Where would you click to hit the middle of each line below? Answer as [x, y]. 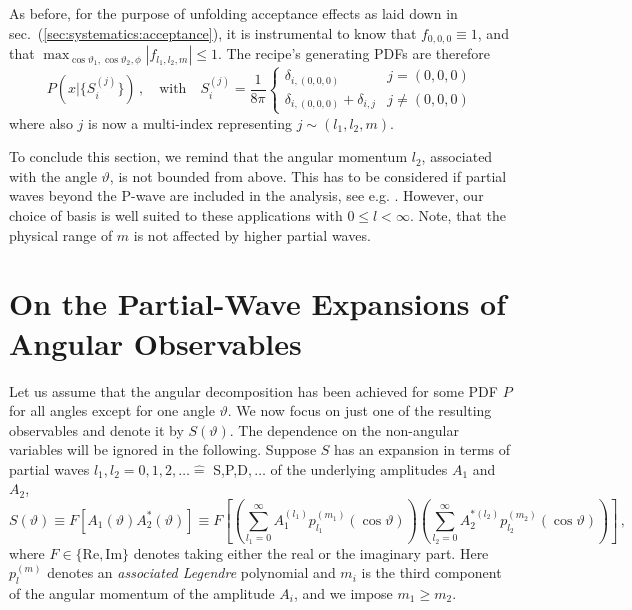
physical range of [61, 234]
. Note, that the [457, 215]
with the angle [53, 175]
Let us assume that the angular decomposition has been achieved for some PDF [253, 390]
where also [41, 122]
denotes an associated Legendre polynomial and [191, 572]
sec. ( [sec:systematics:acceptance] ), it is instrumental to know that [213, 32]
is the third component [431, 572]
